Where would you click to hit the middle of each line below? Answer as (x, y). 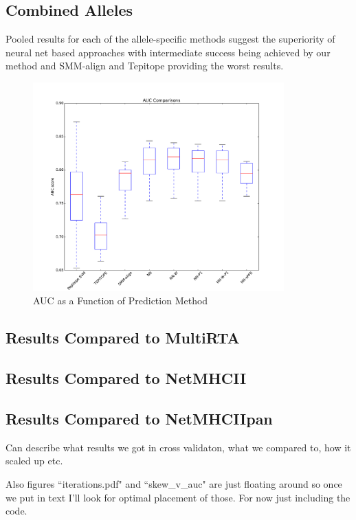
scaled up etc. (34, 461)
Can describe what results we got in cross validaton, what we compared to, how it (178, 447)
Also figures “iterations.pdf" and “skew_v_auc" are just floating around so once (174, 484)
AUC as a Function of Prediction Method (121, 301)
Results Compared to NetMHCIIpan (139, 418)
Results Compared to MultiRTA (123, 338)
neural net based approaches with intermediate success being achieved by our (168, 52)
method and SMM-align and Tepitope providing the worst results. (145, 66)
